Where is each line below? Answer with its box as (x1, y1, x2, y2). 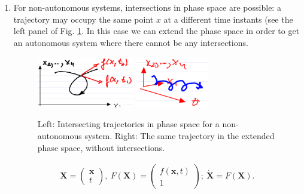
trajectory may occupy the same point (13, 13, 154, 25)
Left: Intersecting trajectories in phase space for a (37, 118, 220, 130)
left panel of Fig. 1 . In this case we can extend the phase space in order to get (13, 24, 300, 37)
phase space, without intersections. (37, 141, 165, 153)
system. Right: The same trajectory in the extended (84, 129, 275, 141)
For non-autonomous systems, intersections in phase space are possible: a (13, 1, 281, 13)
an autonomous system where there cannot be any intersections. (13, 36, 248, 48)
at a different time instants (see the (163, 13, 293, 25)
